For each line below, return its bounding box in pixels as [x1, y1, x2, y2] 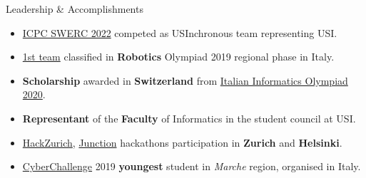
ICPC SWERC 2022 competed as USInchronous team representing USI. [22, 25, 337, 40]
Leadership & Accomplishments [6, 1, 143, 16]
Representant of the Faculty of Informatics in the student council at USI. [22, 110, 356, 125]
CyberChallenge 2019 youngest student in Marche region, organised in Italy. [22, 159, 361, 174]
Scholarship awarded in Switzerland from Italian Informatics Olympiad [22, 73, 348, 88]
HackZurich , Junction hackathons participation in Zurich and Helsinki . [22, 135, 342, 150]
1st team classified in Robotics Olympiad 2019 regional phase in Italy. [22, 49, 335, 64]
